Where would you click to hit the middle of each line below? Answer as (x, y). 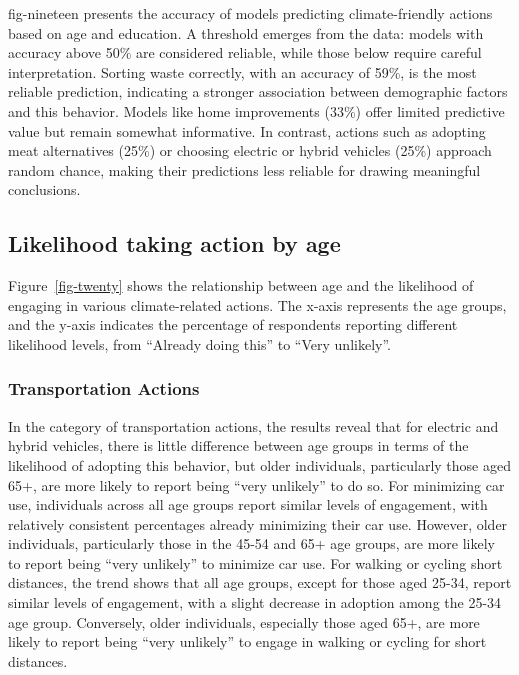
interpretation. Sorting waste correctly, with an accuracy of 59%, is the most (242, 71)
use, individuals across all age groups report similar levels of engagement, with (248, 504)
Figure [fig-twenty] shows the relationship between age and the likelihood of (241, 285)
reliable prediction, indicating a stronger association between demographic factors (258, 91)
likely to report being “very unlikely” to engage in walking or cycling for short (247, 641)
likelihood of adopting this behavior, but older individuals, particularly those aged (259, 464)
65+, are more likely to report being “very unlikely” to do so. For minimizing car (256, 484)
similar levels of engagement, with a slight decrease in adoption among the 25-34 (255, 602)
